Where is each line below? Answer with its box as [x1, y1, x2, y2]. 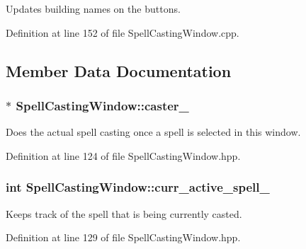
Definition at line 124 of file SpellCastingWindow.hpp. [6, 148, 241, 163]
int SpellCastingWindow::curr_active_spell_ [6, 178, 270, 196]
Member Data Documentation [6, 59, 232, 81]
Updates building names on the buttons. [6, 1, 181, 16]
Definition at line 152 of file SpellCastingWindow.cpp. [6, 25, 239, 40]
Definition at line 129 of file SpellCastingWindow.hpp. [6, 230, 241, 245]
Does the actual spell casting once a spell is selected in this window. [6, 124, 301, 139]
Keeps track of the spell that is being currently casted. [6, 206, 242, 221]
